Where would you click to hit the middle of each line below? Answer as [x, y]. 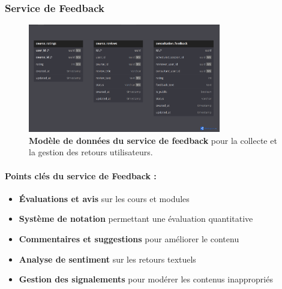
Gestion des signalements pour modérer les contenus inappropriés [146, 279]
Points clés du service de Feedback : [81, 175]
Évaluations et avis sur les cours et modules [104, 198]
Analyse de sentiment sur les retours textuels [107, 259]
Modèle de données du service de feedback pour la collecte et [153, 140]
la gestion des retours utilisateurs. [91, 152]
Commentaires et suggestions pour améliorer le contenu [129, 239]
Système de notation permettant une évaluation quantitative [136, 219]
